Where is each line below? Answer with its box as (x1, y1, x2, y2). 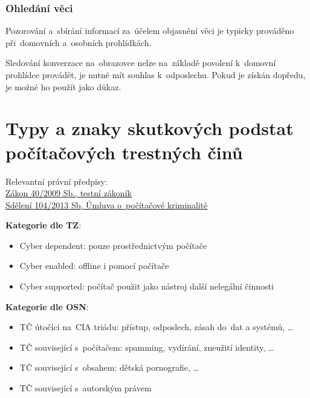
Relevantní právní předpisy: (5, 174, 108, 187)
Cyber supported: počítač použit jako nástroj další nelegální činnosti (19, 280, 274, 293)
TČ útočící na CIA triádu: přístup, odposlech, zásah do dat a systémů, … (19, 320, 294, 333)
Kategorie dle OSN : (5, 300, 89, 313)
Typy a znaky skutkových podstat (5, 116, 294, 141)
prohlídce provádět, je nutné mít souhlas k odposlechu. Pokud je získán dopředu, (5, 68, 306, 81)
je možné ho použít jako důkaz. (5, 80, 121, 93)
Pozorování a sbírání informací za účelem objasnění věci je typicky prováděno (5, 24, 294, 37)
